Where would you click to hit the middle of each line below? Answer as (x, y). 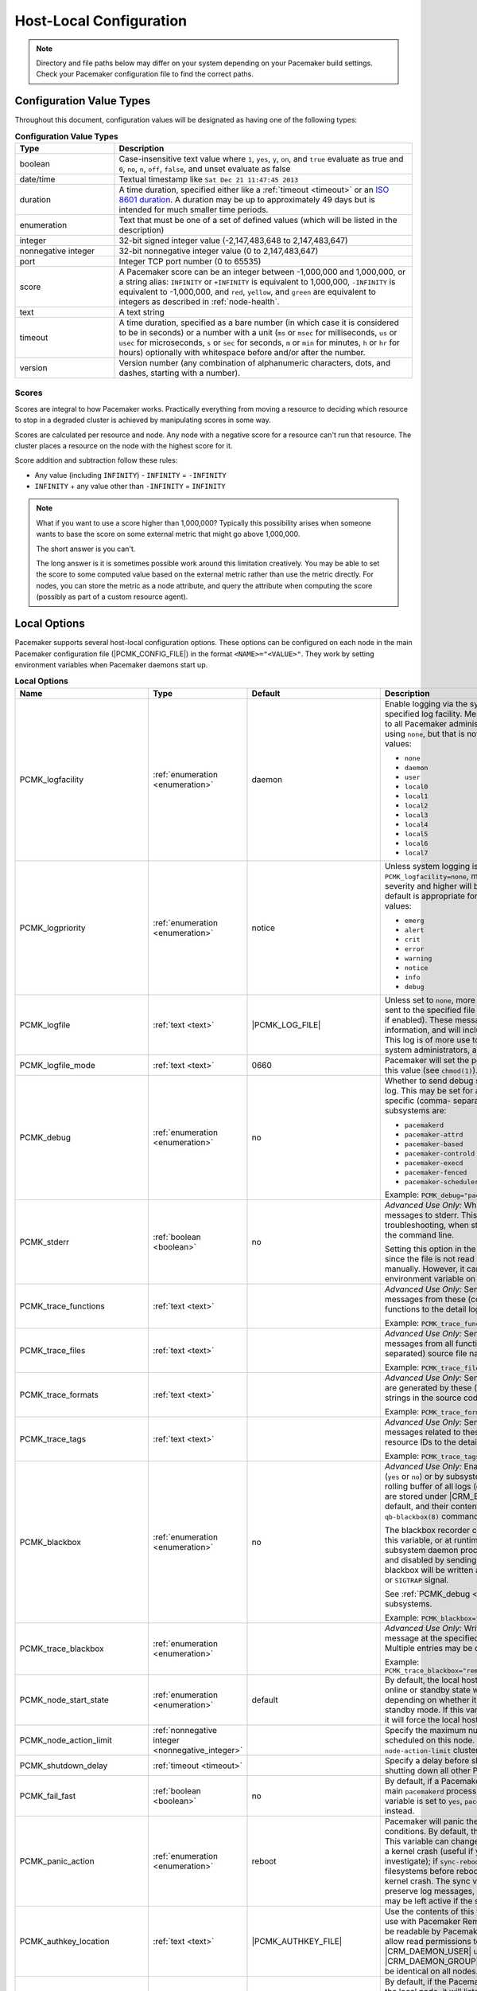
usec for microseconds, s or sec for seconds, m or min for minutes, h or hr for (260, 342)
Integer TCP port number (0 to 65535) (190, 261)
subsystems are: (415, 1110)
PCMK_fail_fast (48, 1796)
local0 (416, 786)
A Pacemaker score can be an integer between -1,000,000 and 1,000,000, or (262, 272)
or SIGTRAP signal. (417, 1579)
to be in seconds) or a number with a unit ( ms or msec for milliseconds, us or (258, 332)
